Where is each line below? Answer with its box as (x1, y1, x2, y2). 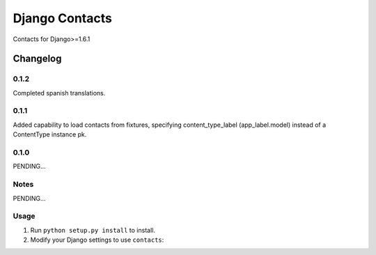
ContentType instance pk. (13, 130, 87, 139)
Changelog (13, 53, 62, 65)
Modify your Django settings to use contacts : (30, 235, 164, 244)
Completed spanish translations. (13, 88, 106, 97)
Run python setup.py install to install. (30, 226, 156, 234)
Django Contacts (13, 10, 113, 26)
